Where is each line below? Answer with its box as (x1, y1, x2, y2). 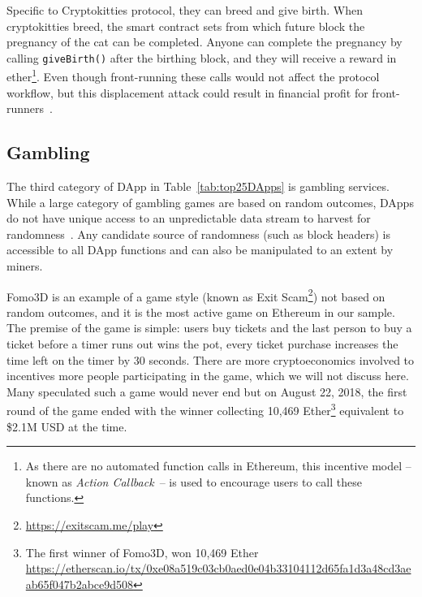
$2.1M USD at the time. (6, 417, 127, 435)
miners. (6, 257, 43, 275)
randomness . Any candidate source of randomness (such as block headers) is (6, 225, 390, 242)
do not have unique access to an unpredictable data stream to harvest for (6, 210, 371, 227)
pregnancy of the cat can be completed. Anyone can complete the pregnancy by (6, 33, 403, 50)
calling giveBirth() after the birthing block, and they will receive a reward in (6, 49, 397, 66)
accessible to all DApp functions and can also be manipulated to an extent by (6, 241, 394, 258)
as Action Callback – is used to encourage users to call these (62, 473, 362, 490)
